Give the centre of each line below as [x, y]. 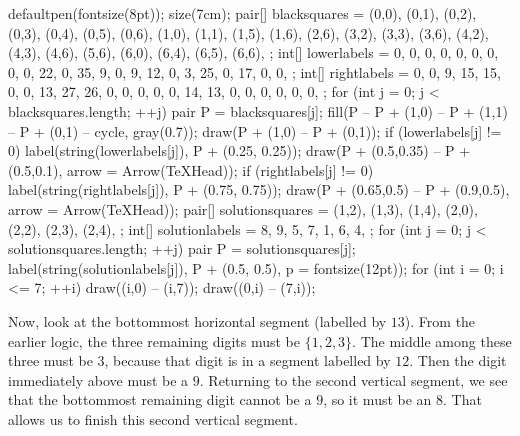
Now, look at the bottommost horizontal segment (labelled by [197, 320]
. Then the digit [458, 360]
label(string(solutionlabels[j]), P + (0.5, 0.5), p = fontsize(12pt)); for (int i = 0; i [256, 267]
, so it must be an [377, 399]
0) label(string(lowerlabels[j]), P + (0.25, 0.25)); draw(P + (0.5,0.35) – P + [239, 150]
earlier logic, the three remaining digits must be [154, 340]
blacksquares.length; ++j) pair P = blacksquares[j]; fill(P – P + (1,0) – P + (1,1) [258, 110]
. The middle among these [432, 340]
